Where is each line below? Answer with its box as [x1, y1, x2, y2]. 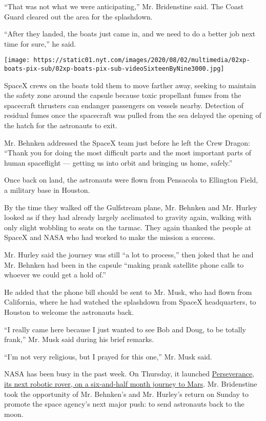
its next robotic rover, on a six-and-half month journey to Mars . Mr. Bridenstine [4, 378, 257, 389]
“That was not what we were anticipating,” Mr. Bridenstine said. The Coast [4, 1, 244, 11]
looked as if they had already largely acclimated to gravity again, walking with [4, 212, 252, 223]
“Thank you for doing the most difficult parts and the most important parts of [4, 147, 251, 158]
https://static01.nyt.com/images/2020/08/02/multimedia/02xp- [33, 56, 250, 64]
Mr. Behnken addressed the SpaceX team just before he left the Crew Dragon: [4, 137, 250, 148]
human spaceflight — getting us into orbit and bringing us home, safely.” [4, 157, 233, 168]
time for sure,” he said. [4, 38, 76, 49]
